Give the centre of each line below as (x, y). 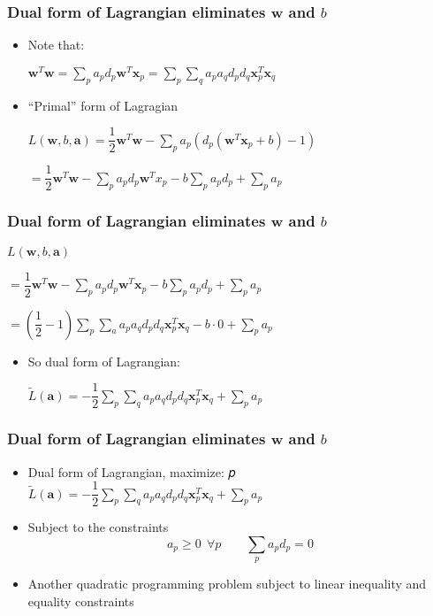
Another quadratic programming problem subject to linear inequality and (227, 584)
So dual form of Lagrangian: (104, 361)
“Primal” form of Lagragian (103, 105)
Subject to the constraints (98, 527)
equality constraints (81, 601)
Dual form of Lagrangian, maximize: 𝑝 (132, 471)
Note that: (56, 45)
